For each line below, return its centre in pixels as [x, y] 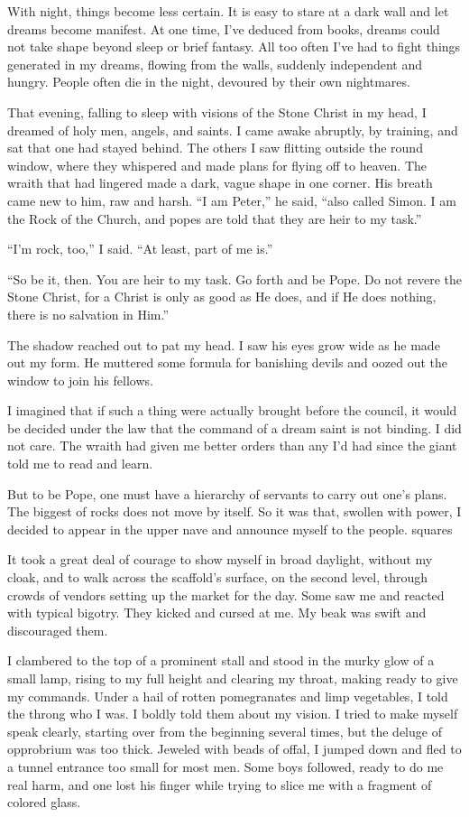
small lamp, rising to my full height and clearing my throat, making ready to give [233, 678]
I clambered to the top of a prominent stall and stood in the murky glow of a [221, 660]
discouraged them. [58, 630]
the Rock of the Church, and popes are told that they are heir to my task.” [215, 218]
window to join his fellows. [80, 380]
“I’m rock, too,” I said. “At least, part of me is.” [140, 249]
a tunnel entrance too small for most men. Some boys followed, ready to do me [225, 766]
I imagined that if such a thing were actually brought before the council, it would [232, 410]
